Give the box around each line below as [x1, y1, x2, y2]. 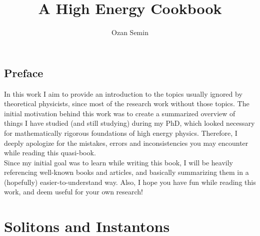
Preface [4, 65, 43, 80]
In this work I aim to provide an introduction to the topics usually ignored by [4, 88, 242, 99]
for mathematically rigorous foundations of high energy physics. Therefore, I [4, 127, 237, 138]
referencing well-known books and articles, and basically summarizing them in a [4, 167, 249, 177]
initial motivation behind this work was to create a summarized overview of [4, 108, 235, 118]
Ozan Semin [111, 27, 148, 38]
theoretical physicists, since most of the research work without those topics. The [4, 98, 249, 109]
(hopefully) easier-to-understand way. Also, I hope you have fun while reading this [4, 176, 256, 187]
